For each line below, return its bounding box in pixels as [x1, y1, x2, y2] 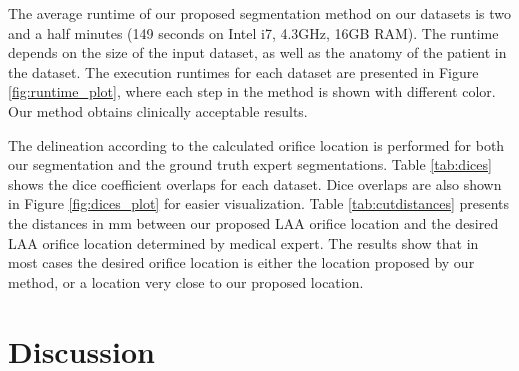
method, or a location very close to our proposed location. [8, 271, 364, 292]
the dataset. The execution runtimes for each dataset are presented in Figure [8, 61, 479, 82]
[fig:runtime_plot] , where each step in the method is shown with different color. [8, 81, 496, 102]
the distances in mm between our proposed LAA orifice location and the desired [8, 212, 499, 233]
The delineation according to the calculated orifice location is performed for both [8, 134, 505, 155]
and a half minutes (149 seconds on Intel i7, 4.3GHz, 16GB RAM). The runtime [8, 22, 499, 43]
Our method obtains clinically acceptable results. [8, 100, 308, 121]
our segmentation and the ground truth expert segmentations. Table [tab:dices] [8, 154, 492, 175]
